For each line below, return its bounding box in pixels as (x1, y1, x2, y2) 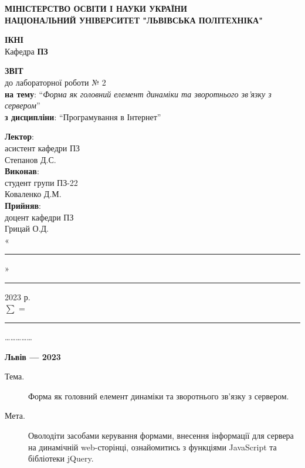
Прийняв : (5, 199, 41, 211)
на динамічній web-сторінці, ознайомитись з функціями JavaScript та (28, 440, 277, 453)
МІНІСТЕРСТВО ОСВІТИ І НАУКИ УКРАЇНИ (5, 2, 187, 14)
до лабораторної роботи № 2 (5, 76, 106, 88)
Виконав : (5, 165, 39, 177)
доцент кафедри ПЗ (5, 211, 74, 223)
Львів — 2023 (5, 350, 61, 362)
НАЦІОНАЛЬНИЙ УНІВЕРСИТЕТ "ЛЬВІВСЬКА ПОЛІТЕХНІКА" (5, 13, 263, 26)
